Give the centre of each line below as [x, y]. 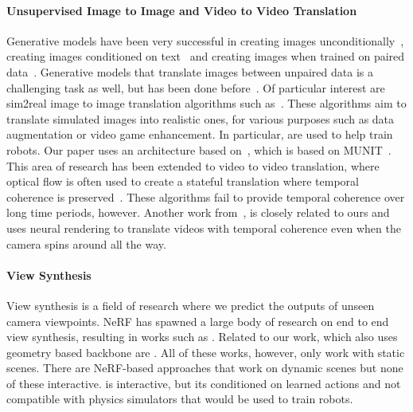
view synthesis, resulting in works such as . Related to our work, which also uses [202, 337]
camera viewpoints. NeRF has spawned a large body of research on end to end [198, 321]
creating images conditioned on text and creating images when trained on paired [206, 56]
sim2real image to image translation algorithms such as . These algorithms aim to [206, 103]
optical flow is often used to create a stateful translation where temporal [183, 181]
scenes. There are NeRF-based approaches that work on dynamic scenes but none [205, 368]
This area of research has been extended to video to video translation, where [193, 165]
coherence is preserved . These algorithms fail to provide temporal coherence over [206, 196]
